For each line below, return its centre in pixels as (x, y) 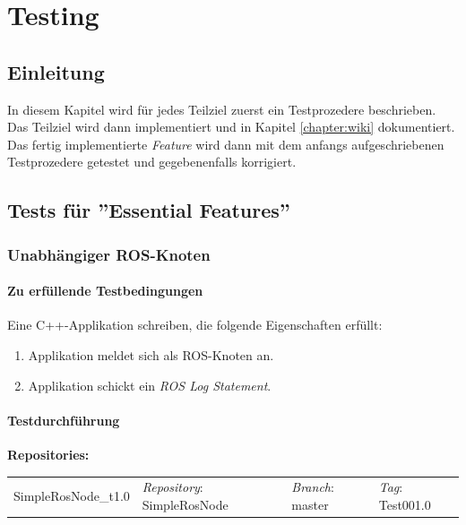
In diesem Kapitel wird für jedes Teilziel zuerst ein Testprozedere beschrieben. (222, 109)
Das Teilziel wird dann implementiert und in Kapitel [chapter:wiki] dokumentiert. (231, 127)
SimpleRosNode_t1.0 (72, 496)
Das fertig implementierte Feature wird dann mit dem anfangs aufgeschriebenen (226, 144)
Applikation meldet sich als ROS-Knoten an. (151, 354)
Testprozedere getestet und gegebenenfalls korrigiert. (152, 162)
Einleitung (56, 71)
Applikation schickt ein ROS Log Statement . (150, 385)
